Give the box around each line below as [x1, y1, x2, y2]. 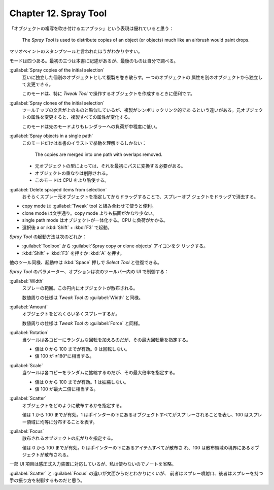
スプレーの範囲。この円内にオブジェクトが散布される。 [22, 285, 138, 291]
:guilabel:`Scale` [9, 362, 43, 368]
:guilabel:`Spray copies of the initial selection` [9, 67, 105, 73]
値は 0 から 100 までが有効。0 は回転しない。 [35, 346, 130, 352]
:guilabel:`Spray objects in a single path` [9, 133, 93, 139]
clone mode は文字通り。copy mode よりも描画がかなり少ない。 [22, 210, 157, 216]
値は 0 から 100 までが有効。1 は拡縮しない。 [35, 379, 129, 385]
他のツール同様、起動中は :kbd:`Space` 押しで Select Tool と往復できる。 [9, 259, 162, 266]
